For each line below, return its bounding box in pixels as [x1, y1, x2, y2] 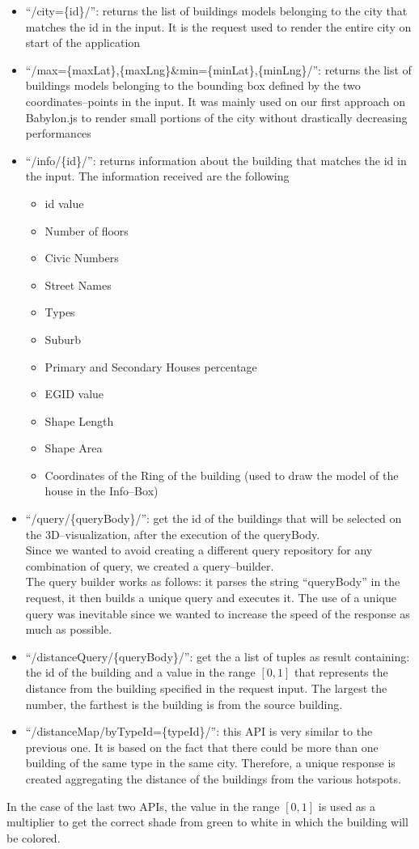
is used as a [318, 797, 376, 814]
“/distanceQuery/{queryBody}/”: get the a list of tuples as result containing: [25, 647, 410, 664]
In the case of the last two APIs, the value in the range [6, 797, 280, 814]
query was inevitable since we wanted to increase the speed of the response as [25, 605, 410, 622]
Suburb [44, 330, 82, 347]
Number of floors [44, 222, 129, 239]
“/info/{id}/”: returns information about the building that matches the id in [25, 151, 407, 168]
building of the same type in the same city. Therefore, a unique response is [25, 754, 396, 771]
